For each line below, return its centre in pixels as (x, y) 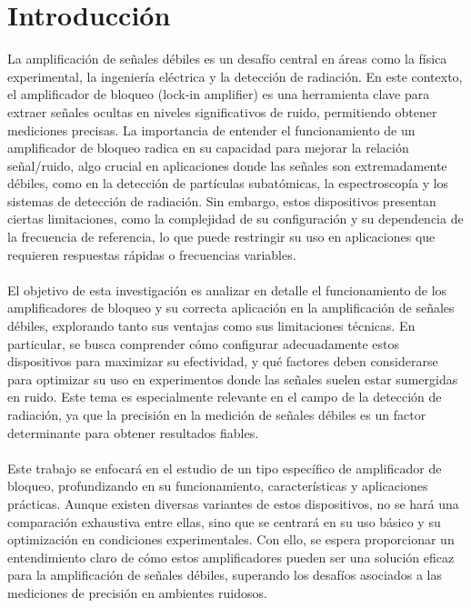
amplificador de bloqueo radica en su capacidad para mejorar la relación (208, 148)
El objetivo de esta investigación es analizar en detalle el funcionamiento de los (227, 289)
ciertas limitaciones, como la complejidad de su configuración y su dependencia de (235, 219)
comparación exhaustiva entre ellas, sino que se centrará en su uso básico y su (224, 521)
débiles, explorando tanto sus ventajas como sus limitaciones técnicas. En (211, 326)
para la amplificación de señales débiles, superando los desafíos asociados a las (225, 575)
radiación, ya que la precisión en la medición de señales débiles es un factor (217, 414)
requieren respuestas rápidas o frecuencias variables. (152, 254)
